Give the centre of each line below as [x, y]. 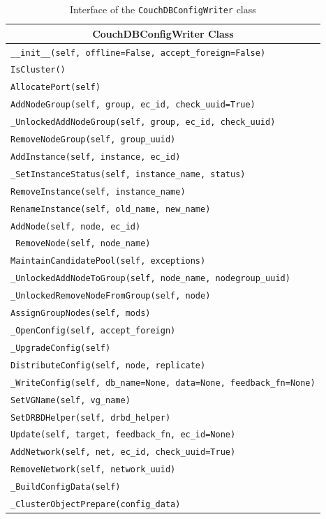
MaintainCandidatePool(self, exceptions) [108, 261]
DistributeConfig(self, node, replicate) [108, 365]
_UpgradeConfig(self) [61, 348]
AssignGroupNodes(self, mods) [81, 314]
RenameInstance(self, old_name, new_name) [111, 209]
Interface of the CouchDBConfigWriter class [163, 9]
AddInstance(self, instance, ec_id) [96, 157]
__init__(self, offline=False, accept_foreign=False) [138, 53]
